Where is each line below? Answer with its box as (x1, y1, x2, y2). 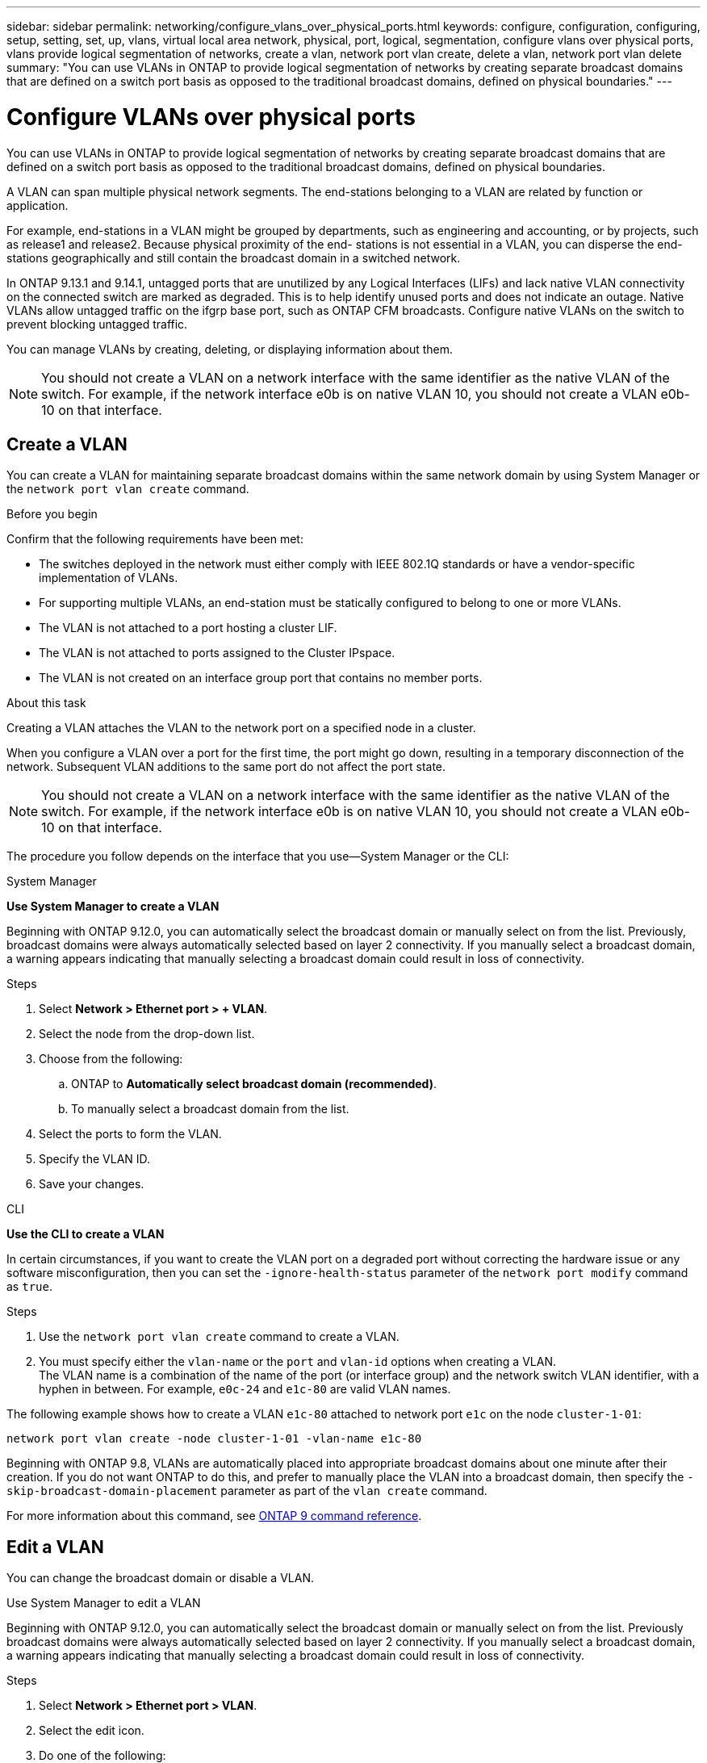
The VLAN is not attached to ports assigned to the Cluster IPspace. (39, 646, 395, 660)
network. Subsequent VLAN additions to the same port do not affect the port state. (6, 760, 446, 774)
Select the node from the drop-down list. (39, 1027, 255, 1041)
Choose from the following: (39, 1052, 183, 1066)
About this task (6, 696, 86, 710)
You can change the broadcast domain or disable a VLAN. (6, 1571, 314, 1585)
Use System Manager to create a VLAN (6, 899, 220, 914)
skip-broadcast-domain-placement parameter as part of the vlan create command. (6, 1484, 487, 1498)
